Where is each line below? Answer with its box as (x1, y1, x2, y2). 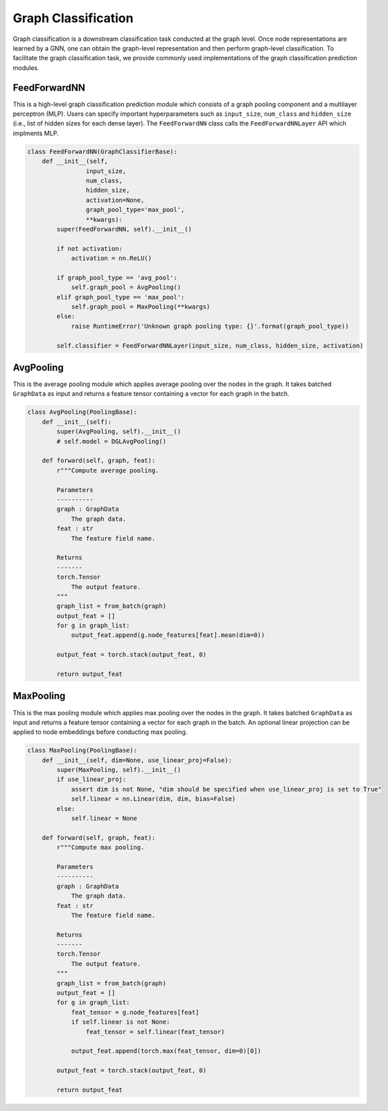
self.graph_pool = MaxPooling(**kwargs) (71, 303, 211, 311)
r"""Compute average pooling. (56, 466, 159, 474)
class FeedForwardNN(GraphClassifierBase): (27, 148, 178, 155)
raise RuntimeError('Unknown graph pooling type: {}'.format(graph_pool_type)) (71, 322, 349, 330)
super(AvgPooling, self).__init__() (56, 428, 182, 436)
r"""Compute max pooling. (56, 843, 145, 852)
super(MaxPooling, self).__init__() (56, 766, 182, 774)
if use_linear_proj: (56, 776, 127, 783)
